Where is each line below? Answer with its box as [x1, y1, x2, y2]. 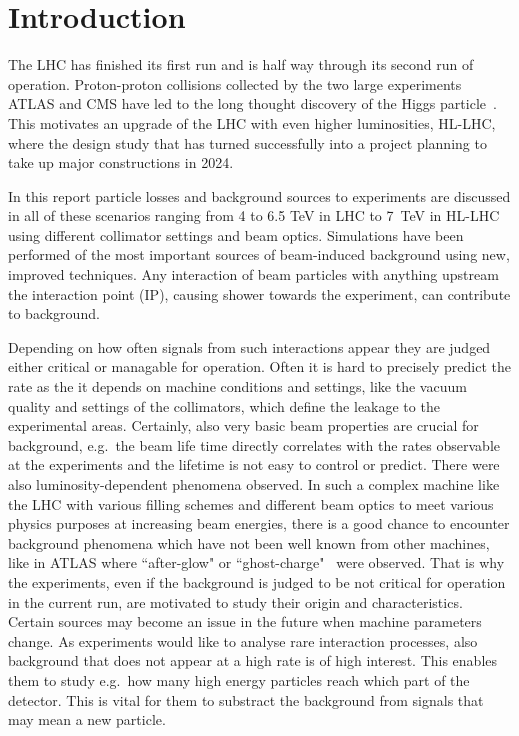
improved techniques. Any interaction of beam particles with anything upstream [8, 264, 499, 285]
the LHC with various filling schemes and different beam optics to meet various [8, 493, 494, 514]
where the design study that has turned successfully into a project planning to [8, 132, 487, 153]
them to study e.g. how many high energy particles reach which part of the [8, 669, 470, 690]
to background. [8, 303, 100, 324]
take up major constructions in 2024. [8, 152, 234, 173]
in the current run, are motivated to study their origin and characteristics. [8, 591, 463, 612]
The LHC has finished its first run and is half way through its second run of [8, 54, 474, 75]
